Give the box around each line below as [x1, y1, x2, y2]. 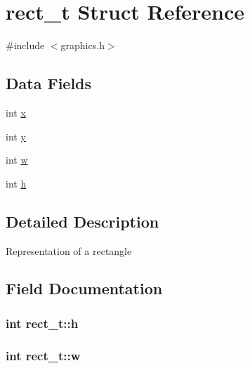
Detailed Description [6, 210, 159, 232]
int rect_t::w [6, 346, 81, 364]
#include [6, 38, 45, 53]
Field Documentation [6, 277, 163, 299]
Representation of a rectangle [6, 243, 132, 258]
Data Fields [6, 72, 92, 94]
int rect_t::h [6, 314, 79, 331]
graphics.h [60, 38, 105, 53]
